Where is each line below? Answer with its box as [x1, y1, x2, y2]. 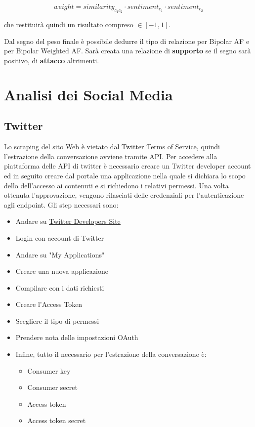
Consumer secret [27, 382, 78, 392]
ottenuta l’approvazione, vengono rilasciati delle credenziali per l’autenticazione [4, 190, 244, 200]
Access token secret [27, 415, 86, 426]
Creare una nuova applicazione [15, 266, 108, 276]
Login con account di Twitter [15, 232, 104, 243]
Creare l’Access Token [15, 299, 83, 309]
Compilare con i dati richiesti [15, 282, 104, 293]
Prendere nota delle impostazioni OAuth [15, 332, 138, 342]
